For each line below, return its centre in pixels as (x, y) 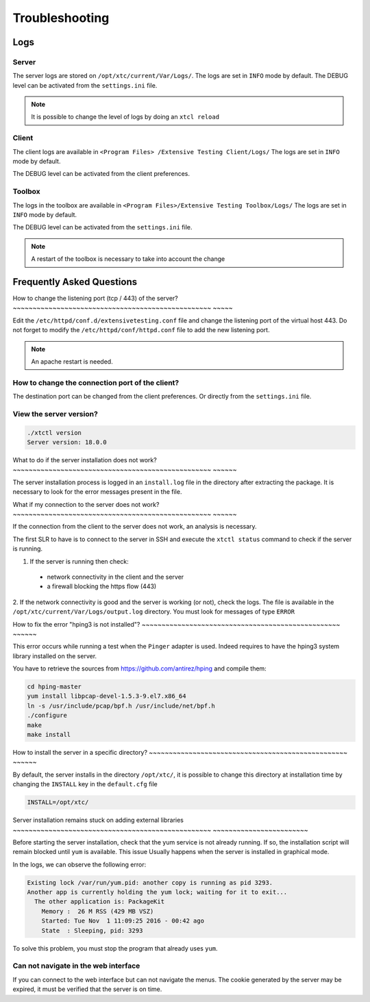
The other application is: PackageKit (99, 902)
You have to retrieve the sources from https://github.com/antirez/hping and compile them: (139, 668)
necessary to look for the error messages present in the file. (97, 492)
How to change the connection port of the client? (96, 382)
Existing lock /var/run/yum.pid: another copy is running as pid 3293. (150, 882)
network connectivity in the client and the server (115, 577)
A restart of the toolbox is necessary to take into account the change (128, 259)
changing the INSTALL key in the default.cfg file (85, 784)
